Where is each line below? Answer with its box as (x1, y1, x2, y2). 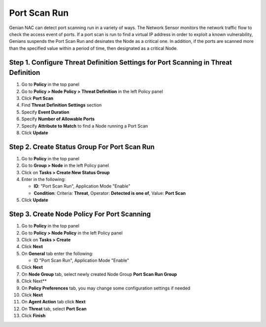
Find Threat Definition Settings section (21, 102, 102, 108)
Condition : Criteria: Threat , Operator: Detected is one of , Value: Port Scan (33, 190, 186, 196)
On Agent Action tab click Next (21, 299, 86, 305)
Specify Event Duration (21, 109, 69, 115)
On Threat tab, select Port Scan (21, 306, 87, 312)
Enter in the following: (21, 177, 66, 182)
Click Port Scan (21, 95, 54, 101)
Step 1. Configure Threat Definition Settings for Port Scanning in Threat (9, 58, 233, 67)
